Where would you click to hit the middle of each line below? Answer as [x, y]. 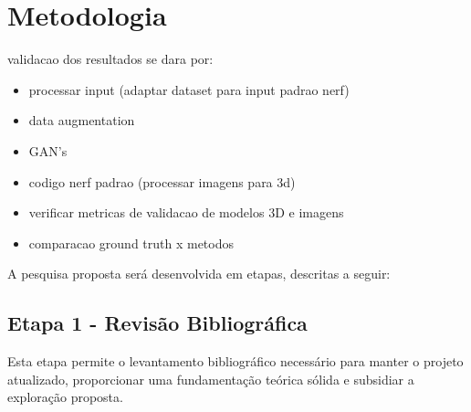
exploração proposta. [65, 397]
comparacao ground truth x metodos [131, 243]
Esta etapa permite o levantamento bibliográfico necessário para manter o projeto [235, 361]
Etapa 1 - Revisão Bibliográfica [157, 323]
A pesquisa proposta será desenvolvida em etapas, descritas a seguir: [199, 274]
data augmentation [82, 120]
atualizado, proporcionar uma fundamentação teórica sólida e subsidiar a [211, 379]
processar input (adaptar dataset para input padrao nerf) [189, 89]
